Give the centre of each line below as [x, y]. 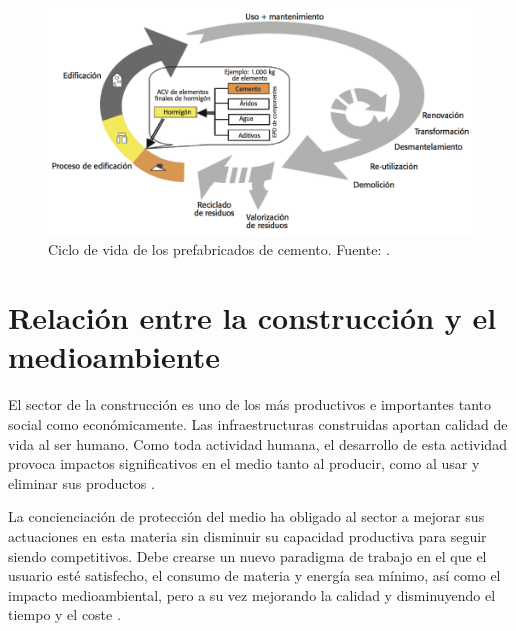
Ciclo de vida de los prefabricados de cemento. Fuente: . [219, 248]
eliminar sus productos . [81, 482]
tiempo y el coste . [64, 614]
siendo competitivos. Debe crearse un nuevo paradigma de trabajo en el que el [247, 555]
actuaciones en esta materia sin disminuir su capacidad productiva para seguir [247, 535]
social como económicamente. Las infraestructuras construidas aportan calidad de [258, 424]
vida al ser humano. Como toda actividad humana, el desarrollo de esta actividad [257, 443]
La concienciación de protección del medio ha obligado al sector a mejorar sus [246, 516]
